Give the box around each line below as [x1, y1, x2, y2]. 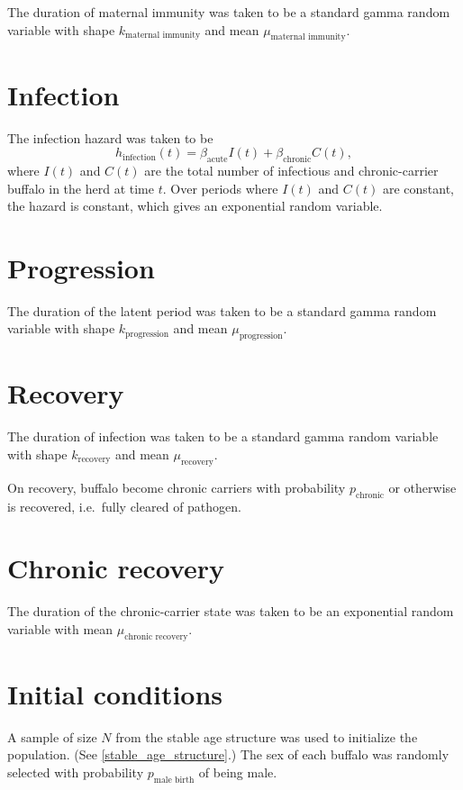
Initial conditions [7, 675, 223, 712]
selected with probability [7, 762, 144, 781]
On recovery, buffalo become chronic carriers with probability [7, 477, 346, 496]
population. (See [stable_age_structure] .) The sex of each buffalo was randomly [7, 745, 449, 764]
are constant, [382, 178, 455, 197]
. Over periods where [162, 178, 278, 197]
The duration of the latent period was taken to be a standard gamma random [7, 301, 437, 320]
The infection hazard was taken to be [7, 128, 213, 147]
